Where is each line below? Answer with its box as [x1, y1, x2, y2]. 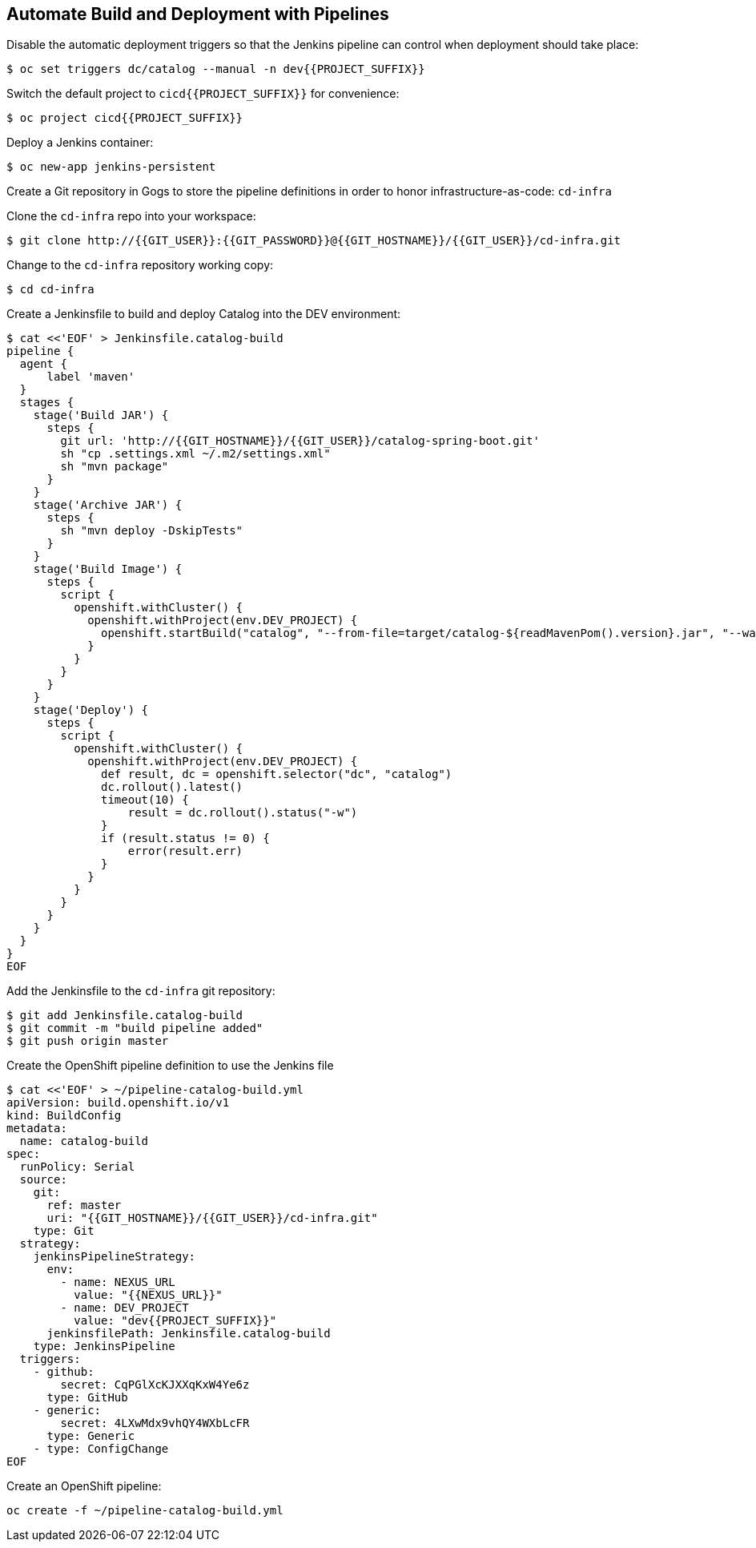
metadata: [6, 1122, 67, 1135]
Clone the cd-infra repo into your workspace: [6, 209, 256, 224]
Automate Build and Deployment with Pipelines [6, 4, 389, 24]
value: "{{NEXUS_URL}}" [74, 1288, 223, 1302]
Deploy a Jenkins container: [6, 135, 154, 150]
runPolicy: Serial [19, 1160, 135, 1174]
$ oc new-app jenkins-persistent [6, 160, 216, 174]
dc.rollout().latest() [101, 780, 243, 794]
